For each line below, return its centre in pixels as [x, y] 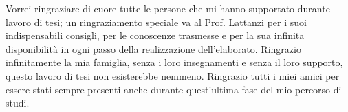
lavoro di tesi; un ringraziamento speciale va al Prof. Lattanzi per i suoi [156, 22]
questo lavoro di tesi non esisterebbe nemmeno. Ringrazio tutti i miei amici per [173, 75]
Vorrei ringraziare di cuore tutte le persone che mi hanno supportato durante [168, 8]
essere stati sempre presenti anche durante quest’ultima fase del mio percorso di [174, 89]
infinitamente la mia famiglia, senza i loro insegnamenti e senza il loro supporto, [174, 62]
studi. [18, 103]
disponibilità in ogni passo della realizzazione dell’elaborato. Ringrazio [153, 48]
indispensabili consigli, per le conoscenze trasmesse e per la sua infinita [155, 35]
